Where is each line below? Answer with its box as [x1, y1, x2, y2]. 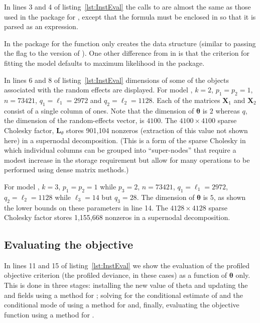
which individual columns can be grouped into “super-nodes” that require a [4, 145, 236, 155]
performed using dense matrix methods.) [4, 164, 129, 175]
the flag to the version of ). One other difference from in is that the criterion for [4, 48, 249, 58]
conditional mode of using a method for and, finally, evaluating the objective [4, 299, 239, 310]
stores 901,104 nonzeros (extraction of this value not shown [66, 125, 248, 135]
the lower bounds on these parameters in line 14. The [4, 202, 168, 212]
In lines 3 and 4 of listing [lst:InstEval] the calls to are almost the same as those [4, 2, 251, 12]
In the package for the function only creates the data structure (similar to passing [4, 38, 256, 48]
